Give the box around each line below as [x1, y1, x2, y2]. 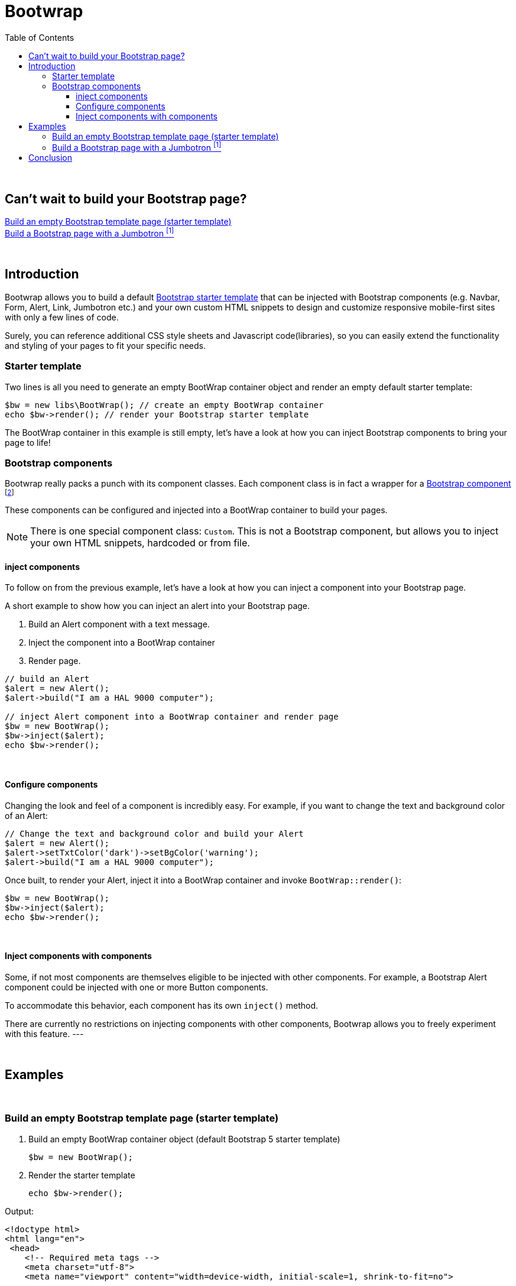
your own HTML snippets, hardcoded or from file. [30, 537, 250, 549]
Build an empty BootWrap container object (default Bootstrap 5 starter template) [28, 1133, 340, 1144]
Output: [5, 1206, 34, 1216]
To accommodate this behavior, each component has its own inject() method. [5, 1000, 319, 1010]
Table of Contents [5, 32, 74, 43]
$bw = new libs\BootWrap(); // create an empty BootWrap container [5, 400, 324, 410]
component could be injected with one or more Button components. [5, 981, 268, 992]
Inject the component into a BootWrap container [28, 637, 215, 648]
